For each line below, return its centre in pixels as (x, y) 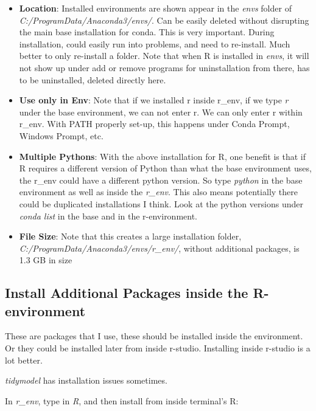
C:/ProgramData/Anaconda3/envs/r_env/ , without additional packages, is (159, 248)
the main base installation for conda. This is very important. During (147, 32)
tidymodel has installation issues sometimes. (86, 380)
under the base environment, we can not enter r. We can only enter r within (161, 112)
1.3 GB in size (46, 260)
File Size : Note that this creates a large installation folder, (130, 236)
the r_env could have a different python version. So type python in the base (161, 180)
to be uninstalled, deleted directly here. (93, 79)
